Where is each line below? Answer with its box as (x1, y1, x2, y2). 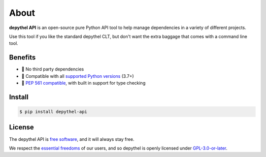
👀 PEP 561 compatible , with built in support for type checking (21, 80, 146, 86)
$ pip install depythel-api (19, 109, 87, 115)
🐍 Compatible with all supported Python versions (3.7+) (21, 73, 134, 79)
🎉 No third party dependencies (21, 66, 84, 72)
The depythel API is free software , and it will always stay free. (9, 136, 134, 142)
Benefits (9, 53, 36, 62)
